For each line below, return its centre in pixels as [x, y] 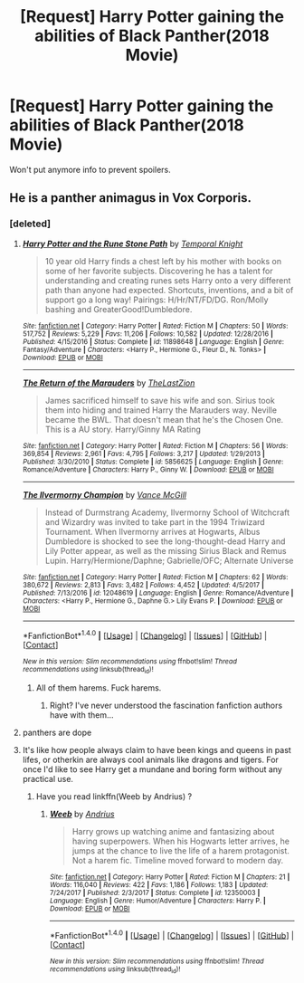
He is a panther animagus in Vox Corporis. [130, 198]
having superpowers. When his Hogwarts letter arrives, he [180, 841]
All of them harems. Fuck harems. [99, 687]
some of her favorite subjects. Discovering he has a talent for [159, 271]
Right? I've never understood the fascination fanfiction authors [166, 705]
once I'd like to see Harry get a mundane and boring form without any [152, 769]
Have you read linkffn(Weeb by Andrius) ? [114, 796]
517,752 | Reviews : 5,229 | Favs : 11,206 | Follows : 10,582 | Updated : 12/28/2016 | [147, 334]
